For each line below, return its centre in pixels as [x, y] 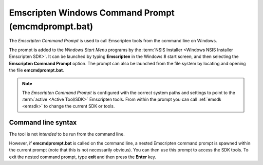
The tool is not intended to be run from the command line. [67, 134]
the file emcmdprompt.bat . [37, 70]
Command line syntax [43, 122]
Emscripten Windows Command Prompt [92, 13]
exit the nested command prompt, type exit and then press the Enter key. [83, 157]
